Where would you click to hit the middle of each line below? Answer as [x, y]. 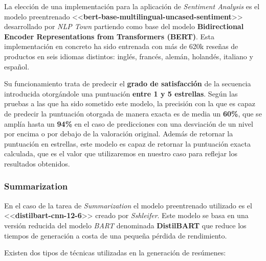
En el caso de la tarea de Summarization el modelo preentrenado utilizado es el [128, 205]
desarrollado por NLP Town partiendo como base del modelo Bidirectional [124, 26]
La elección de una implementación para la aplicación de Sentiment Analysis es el [132, 6]
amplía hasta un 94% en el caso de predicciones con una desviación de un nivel [129, 123]
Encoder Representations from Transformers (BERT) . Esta [109, 36]
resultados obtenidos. [37, 163]
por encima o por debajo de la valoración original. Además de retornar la [119, 134]
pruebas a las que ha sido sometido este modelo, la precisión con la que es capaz [130, 103]
